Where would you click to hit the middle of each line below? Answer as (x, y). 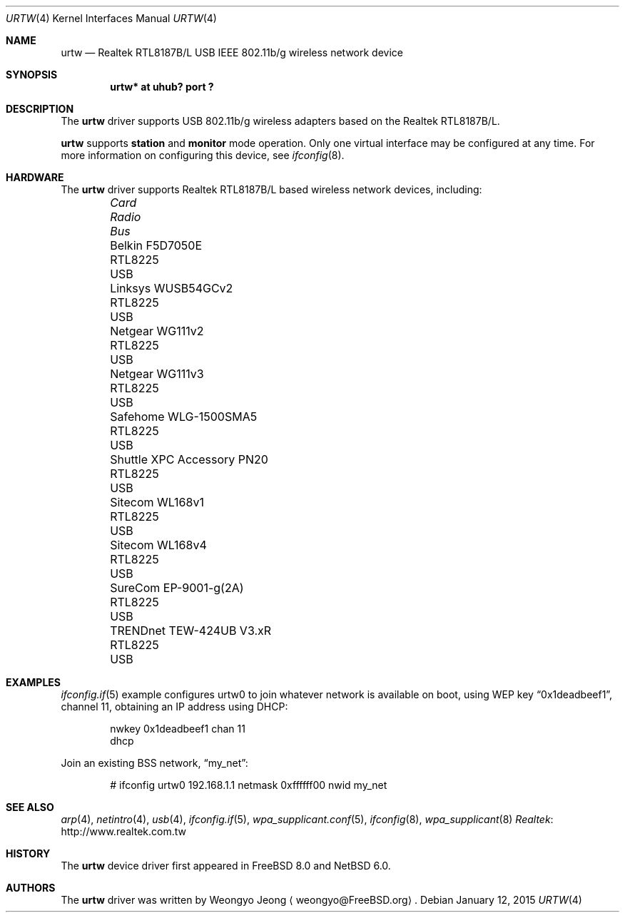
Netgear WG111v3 (157, 374)
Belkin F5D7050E (156, 245)
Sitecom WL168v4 (158, 545)
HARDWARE (35, 177)
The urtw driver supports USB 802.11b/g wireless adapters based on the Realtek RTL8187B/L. (280, 121)
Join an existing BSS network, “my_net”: (154, 763)
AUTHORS (31, 888)
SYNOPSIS (32, 75)
